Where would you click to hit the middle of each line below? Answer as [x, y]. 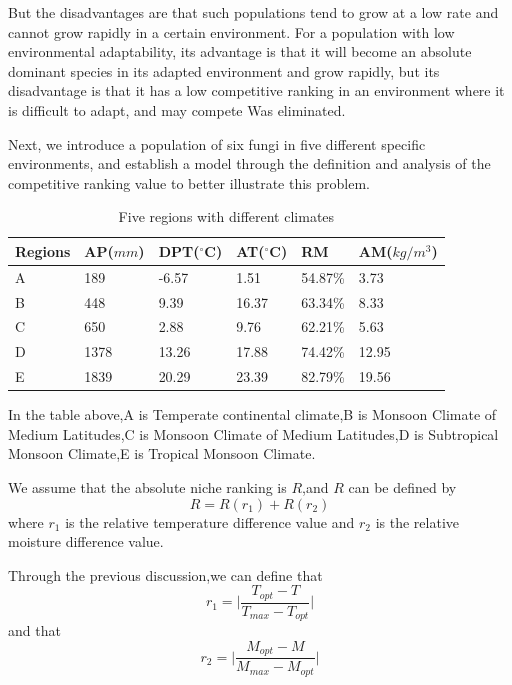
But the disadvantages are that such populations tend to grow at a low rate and [253, 12]
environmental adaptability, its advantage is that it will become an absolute [240, 51]
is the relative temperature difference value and [210, 521]
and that [34, 630]
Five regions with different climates [226, 216]
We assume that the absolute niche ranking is [147, 487]
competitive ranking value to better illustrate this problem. [189, 182]
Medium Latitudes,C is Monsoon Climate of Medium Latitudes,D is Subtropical [253, 433]
